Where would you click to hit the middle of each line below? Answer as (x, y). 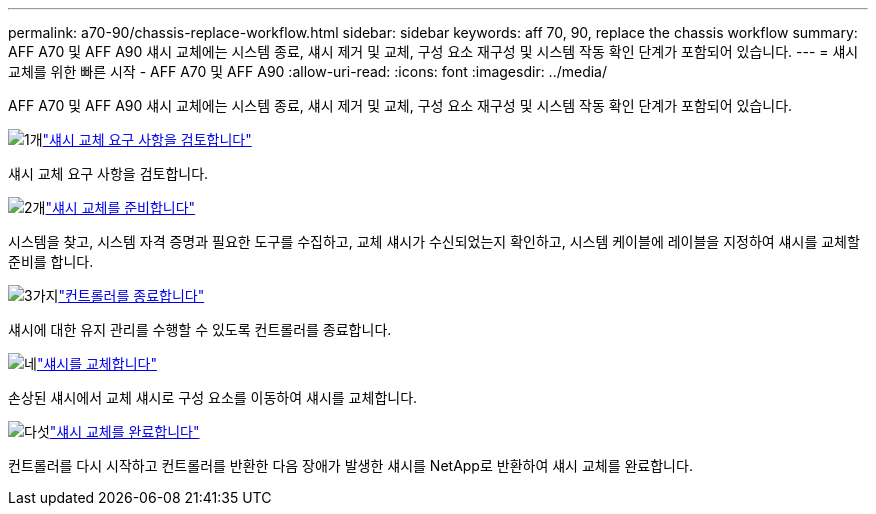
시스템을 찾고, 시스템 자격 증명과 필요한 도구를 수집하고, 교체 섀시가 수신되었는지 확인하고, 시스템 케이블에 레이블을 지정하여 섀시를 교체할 (434, 241)
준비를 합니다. (51, 261)
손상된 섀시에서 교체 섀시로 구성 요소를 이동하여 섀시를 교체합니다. (213, 397)
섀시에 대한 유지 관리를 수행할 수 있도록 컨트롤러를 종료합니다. (200, 329)
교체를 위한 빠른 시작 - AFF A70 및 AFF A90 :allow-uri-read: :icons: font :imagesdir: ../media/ (308, 71)
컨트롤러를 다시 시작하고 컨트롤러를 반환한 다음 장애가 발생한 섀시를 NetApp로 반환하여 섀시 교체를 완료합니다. (350, 465)
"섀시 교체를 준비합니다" (120, 207)
